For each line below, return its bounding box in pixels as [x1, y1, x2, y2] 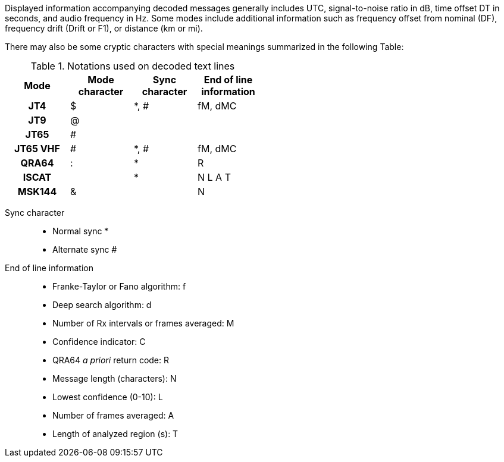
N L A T [198, 171, 231, 183]
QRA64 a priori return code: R [52, 355, 169, 365]
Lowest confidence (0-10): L [52, 392, 163, 402]
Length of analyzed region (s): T [52, 429, 179, 439]
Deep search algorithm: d [52, 300, 152, 310]
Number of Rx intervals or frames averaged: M [52, 318, 234, 328]
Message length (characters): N [52, 373, 177, 384]
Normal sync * [52, 226, 109, 236]
